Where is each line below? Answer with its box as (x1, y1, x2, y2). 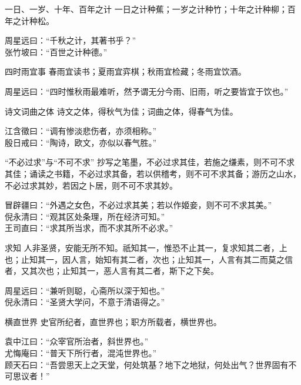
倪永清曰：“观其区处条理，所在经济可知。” (5, 210, 165, 222)
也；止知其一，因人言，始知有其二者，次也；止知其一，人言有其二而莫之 (5, 253, 285, 265)
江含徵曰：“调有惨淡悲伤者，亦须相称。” (5, 125, 157, 137)
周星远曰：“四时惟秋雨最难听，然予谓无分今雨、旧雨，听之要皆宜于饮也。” (5, 85, 289, 97)
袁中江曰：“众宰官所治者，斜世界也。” (5, 335, 149, 347)
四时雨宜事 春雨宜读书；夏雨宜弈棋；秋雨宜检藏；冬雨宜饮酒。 (5, 65, 246, 78)
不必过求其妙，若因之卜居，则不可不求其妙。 (5, 179, 178, 191)
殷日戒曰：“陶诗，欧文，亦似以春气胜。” (5, 136, 157, 148)
